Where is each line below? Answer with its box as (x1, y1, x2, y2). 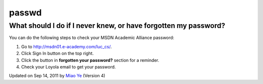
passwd (9, 7, 42, 18)
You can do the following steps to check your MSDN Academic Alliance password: (9, 35, 174, 41)
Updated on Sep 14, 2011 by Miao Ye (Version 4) (9, 73, 106, 79)
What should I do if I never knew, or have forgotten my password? (9, 21, 225, 30)
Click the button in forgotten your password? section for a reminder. (21, 57, 159, 63)
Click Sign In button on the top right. (21, 51, 94, 56)
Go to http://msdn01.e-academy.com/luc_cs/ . (21, 43, 112, 49)
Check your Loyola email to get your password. (21, 64, 116, 70)
